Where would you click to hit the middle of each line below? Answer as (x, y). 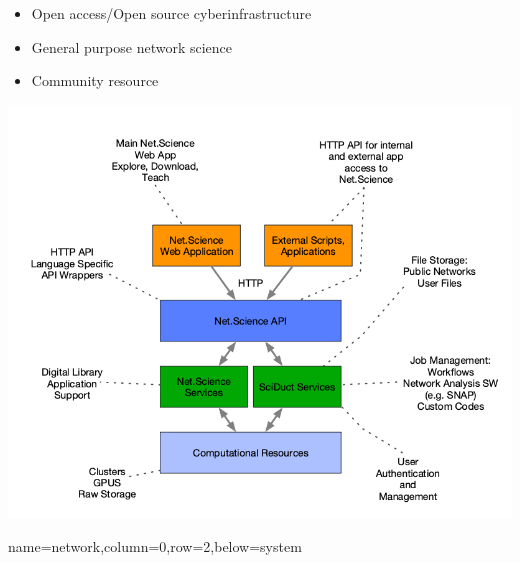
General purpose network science (132, 46)
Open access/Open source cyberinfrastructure (171, 13)
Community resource (95, 80)
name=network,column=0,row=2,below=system (155, 545)
